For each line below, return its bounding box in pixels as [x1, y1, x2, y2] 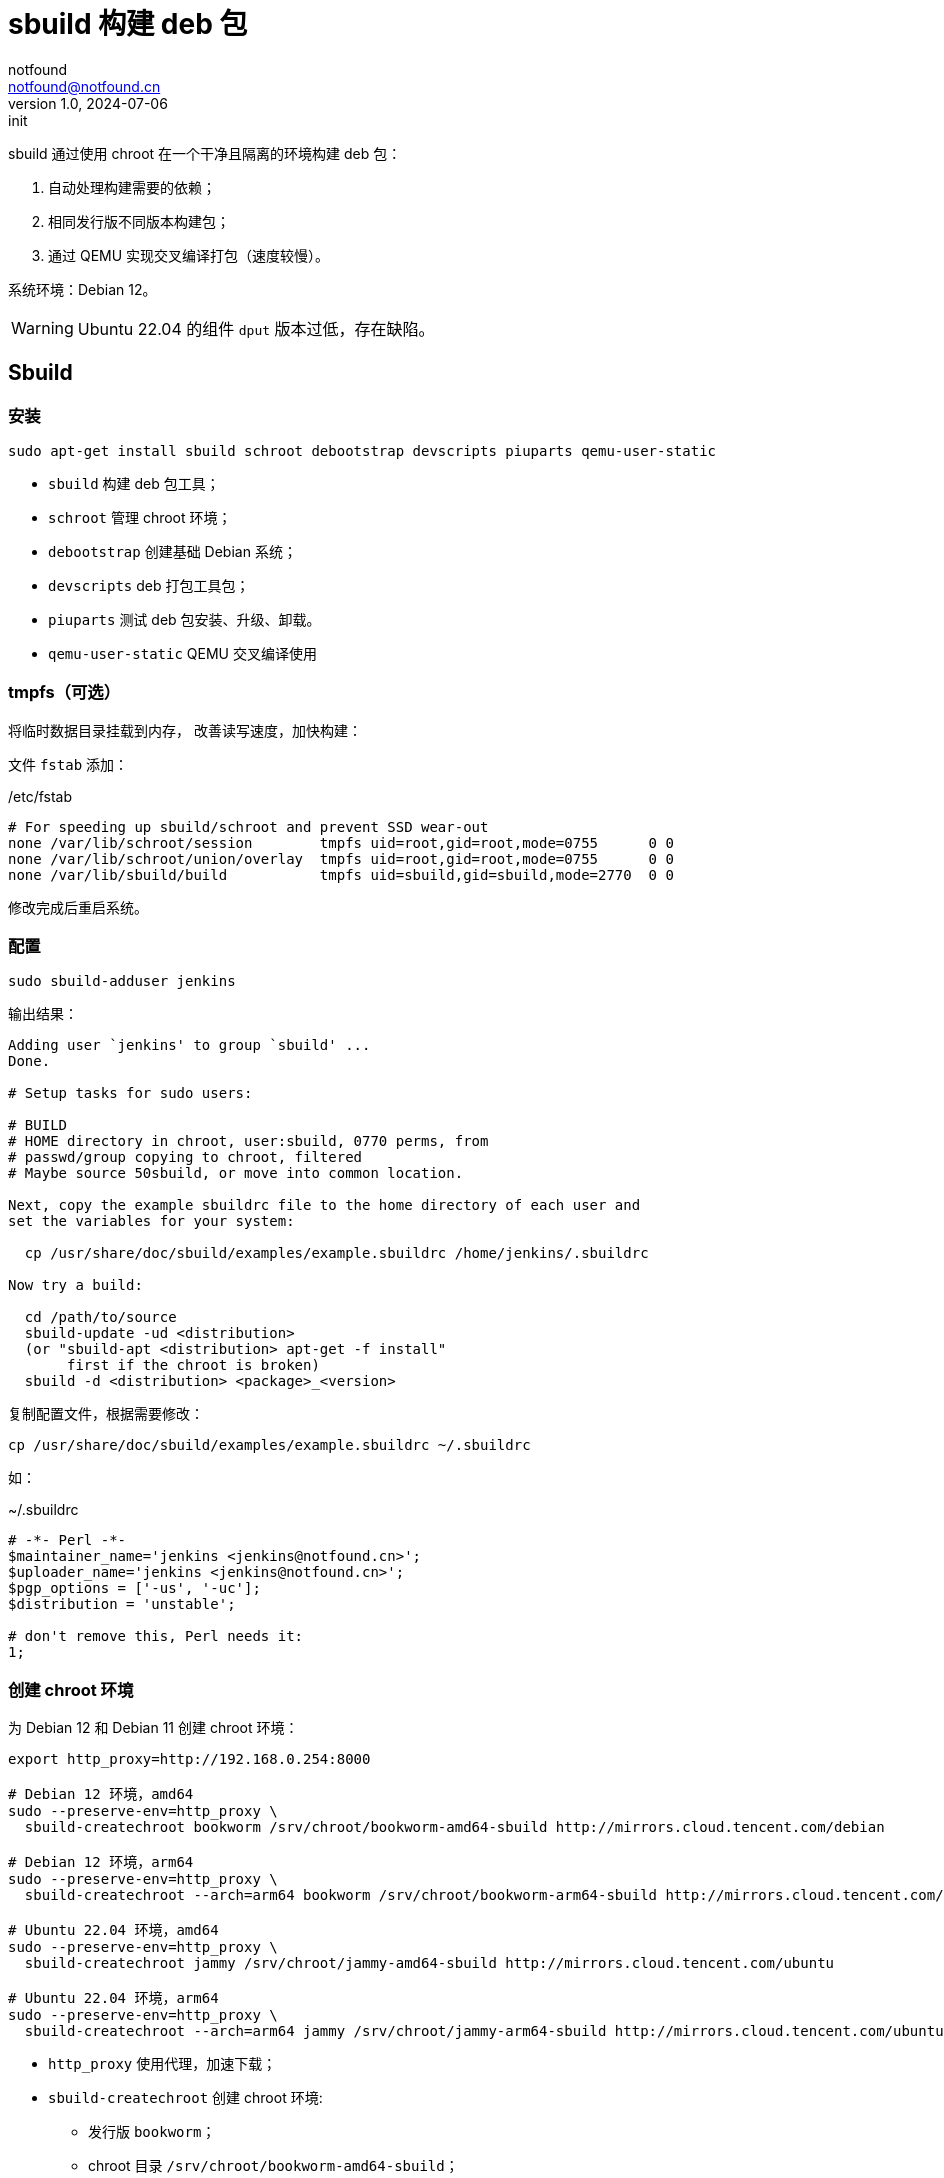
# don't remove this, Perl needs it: [8, 1628, 304, 1645]
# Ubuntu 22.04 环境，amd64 [8, 1922, 219, 1939]
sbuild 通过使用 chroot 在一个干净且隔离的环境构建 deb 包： [8, 144, 402, 162]
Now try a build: [8, 1277, 143, 1294]
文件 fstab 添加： [8, 755, 129, 773]
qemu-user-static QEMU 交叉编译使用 [48, 644, 317, 662]
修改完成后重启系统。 [8, 898, 148, 916]
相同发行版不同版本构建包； [48, 212, 230, 230]
